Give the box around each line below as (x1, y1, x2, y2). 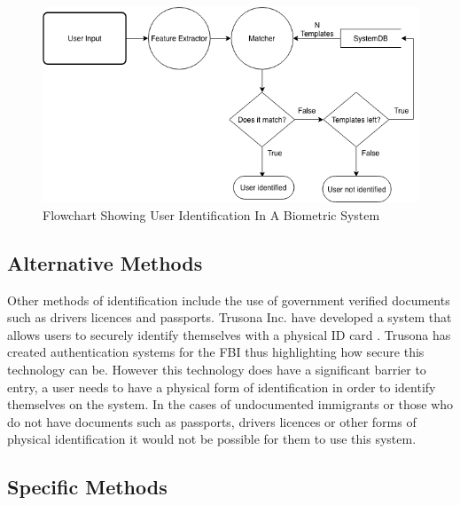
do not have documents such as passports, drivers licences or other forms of (7, 412, 417, 430)
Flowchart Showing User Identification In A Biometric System (43, 205, 380, 224)
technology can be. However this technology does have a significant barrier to (7, 359, 426, 378)
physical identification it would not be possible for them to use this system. (7, 430, 417, 448)
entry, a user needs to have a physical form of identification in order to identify (7, 377, 436, 396)
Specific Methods (7, 473, 168, 501)
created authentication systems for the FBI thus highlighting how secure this (7, 343, 425, 361)
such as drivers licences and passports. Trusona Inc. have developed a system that (7, 308, 452, 327)
